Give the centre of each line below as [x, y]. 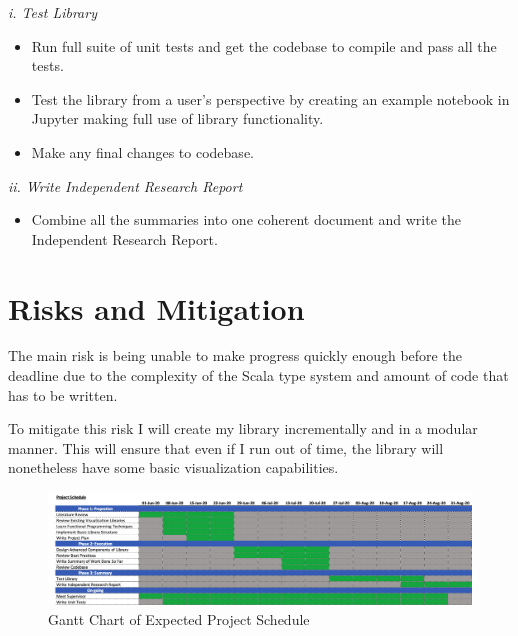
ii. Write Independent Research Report [125, 185]
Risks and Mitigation [156, 307]
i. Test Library [52, 12]
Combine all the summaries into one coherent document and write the [246, 219]
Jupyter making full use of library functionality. [177, 118]
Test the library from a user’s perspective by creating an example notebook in [270, 98]
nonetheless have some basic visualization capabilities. [173, 467]
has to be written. [63, 394]
